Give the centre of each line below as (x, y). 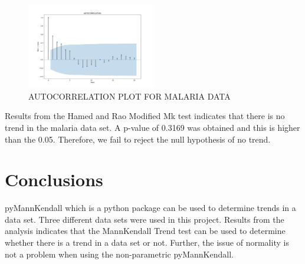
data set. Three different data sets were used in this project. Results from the (145, 219)
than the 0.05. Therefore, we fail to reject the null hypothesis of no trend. (138, 139)
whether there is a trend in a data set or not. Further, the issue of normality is (147, 242)
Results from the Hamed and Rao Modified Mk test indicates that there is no (145, 116)
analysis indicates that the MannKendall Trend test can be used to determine (145, 231)
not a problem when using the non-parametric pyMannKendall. (119, 254)
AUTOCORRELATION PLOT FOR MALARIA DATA (129, 96)
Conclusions (54, 179)
